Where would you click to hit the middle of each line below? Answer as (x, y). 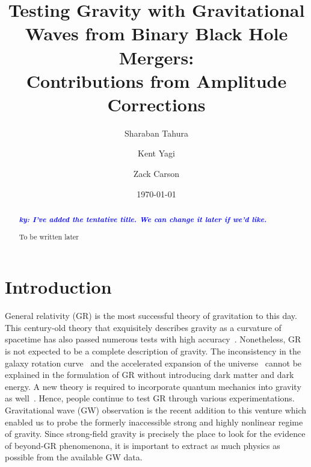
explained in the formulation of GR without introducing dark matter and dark (149, 375)
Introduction (58, 287)
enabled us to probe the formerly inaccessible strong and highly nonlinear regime (154, 422)
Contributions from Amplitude (156, 80)
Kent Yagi (156, 153)
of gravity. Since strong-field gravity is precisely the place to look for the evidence (155, 434)
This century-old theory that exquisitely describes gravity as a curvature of (143, 327)
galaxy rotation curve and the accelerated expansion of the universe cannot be (153, 363)
